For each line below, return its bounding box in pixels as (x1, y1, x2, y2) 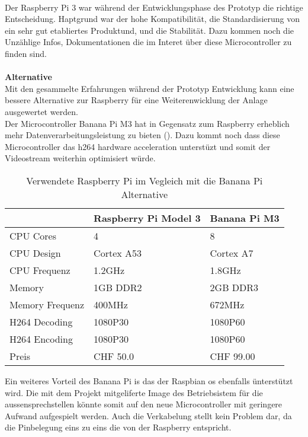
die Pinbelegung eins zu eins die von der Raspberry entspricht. (5, 421, 232, 433)
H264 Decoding (9, 314, 73, 328)
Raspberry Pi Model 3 (94, 210, 201, 225)
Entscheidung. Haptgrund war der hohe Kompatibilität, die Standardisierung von (5, 12, 300, 25)
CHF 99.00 (210, 349, 255, 363)
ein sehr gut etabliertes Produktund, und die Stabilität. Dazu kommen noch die (5, 24, 294, 36)
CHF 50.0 (94, 349, 134, 363)
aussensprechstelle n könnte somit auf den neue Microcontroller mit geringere (5, 398, 283, 410)
